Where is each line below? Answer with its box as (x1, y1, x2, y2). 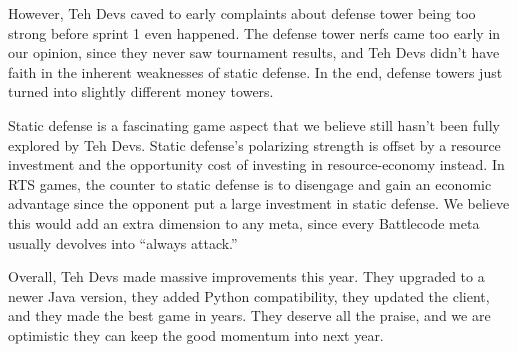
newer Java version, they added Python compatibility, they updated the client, (8, 285, 490, 306)
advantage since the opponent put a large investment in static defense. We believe (8, 193, 510, 214)
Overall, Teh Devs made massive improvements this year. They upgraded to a (8, 266, 485, 287)
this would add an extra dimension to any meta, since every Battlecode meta (8, 212, 480, 233)
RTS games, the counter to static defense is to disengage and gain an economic (8, 173, 492, 194)
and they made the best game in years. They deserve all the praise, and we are (8, 305, 491, 326)
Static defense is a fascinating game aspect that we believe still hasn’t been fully (8, 114, 500, 135)
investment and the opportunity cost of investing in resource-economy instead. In (8, 154, 505, 175)
